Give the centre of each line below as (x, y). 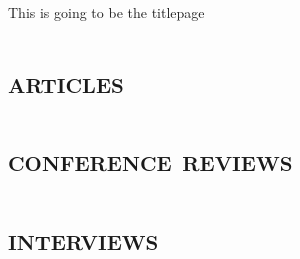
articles (66, 80)
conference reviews (150, 159)
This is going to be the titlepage (106, 12)
